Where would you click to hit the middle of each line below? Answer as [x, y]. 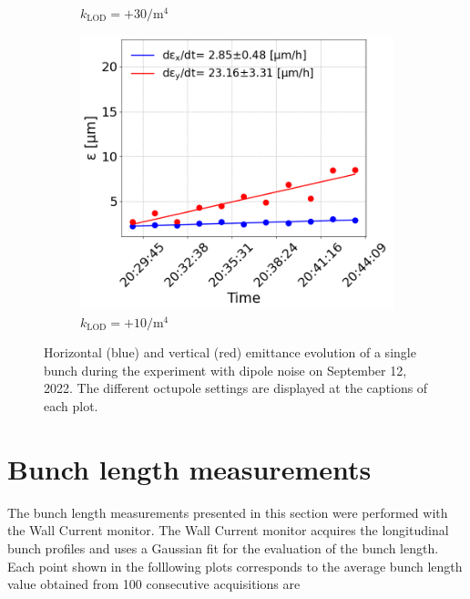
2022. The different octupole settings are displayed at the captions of [236, 388]
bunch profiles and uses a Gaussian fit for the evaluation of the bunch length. [223, 547]
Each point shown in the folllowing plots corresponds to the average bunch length [235, 566]
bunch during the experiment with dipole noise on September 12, [225, 370]
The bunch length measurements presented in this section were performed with [228, 512]
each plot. [71, 406]
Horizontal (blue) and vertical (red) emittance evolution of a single [230, 352]
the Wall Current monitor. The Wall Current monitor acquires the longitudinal [228, 530]
